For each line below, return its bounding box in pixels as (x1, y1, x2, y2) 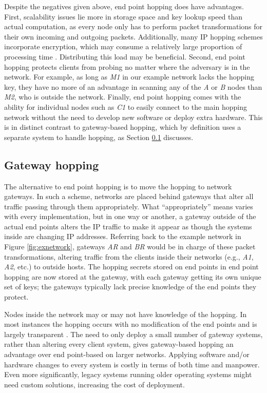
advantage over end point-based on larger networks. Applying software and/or (4, 349, 250, 360)
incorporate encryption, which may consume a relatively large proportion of (4, 41, 242, 52)
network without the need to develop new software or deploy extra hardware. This (4, 111, 263, 122)
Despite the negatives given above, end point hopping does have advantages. (4, 1, 244, 11)
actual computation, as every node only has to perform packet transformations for (4, 21, 263, 32)
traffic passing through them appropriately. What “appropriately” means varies (4, 201, 253, 211)
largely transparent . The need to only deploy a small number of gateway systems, (4, 328, 263, 339)
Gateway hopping (4, 156, 99, 172)
